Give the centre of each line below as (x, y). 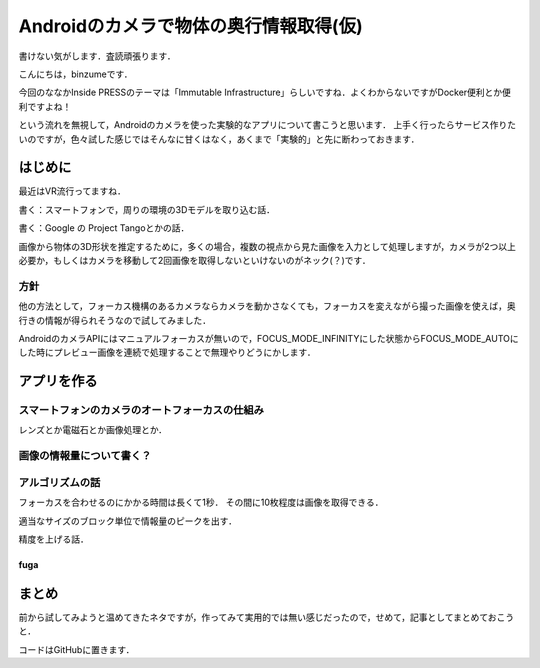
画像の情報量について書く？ (85, 456)
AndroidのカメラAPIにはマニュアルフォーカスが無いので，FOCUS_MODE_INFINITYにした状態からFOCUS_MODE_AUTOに (268, 338)
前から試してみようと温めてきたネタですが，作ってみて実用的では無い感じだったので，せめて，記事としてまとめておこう (266, 617)
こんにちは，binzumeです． (76, 74)
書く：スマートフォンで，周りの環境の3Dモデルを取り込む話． (146, 209)
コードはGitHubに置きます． (76, 649)
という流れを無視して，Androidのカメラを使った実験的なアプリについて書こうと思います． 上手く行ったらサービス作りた (267, 125)
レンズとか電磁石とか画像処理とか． (93, 430)
